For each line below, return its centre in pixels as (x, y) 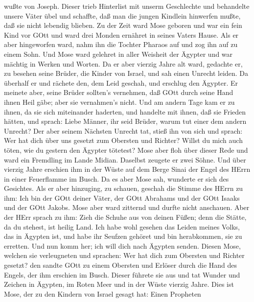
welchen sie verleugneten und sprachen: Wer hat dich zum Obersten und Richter (124, 255)
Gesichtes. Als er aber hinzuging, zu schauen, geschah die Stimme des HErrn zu (124, 188)
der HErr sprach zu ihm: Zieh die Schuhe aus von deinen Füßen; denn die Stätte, (125, 217)
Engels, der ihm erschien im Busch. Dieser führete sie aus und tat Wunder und (122, 274)
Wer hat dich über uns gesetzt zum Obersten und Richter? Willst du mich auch (123, 140)
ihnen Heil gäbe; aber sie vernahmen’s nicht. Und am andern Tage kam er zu (119, 102)
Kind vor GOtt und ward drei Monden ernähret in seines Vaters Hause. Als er (121, 35)
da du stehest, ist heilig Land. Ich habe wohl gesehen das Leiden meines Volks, (122, 226)
